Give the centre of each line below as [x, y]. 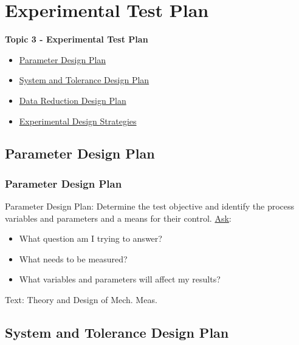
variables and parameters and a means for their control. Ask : [118, 218]
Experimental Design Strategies [78, 121]
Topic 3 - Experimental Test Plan [77, 39]
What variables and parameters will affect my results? [120, 279]
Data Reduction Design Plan [73, 100]
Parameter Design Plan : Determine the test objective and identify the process [150, 206]
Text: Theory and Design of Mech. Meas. [81, 300]
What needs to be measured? [73, 258]
